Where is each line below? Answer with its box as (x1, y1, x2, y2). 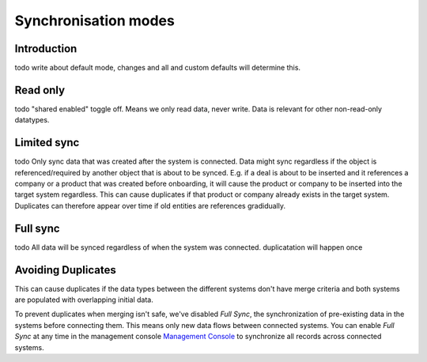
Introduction (14, 42, 77, 55)
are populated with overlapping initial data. (14, 295, 153, 304)
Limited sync (14, 136, 80, 149)
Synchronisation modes (14, 12, 176, 29)
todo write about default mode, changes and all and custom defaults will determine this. (14, 63, 300, 73)
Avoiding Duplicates (14, 263, 116, 277)
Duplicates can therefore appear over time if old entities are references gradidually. (14, 201, 286, 210)
